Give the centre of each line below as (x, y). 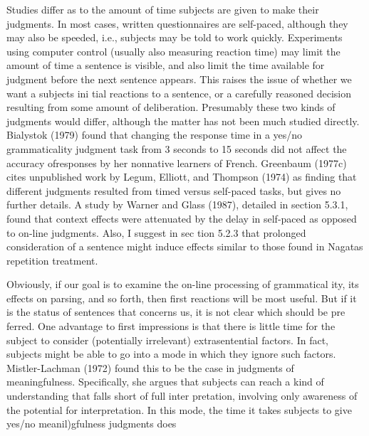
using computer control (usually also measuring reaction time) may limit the (173, 51)
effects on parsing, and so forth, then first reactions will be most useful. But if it (182, 298)
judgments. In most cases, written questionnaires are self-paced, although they (177, 23)
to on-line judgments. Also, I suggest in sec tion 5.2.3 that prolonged (156, 232)
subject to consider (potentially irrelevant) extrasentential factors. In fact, (168, 340)
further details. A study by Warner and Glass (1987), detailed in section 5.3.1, (177, 204)
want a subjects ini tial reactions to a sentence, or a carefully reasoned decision (179, 93)
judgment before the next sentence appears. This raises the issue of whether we (179, 79)
